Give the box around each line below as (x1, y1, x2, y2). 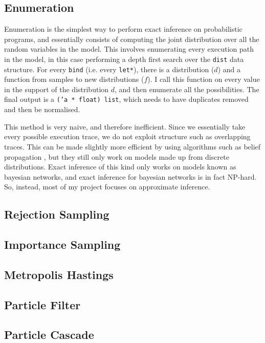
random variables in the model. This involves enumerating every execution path (4, 44, 254, 54)
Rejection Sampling (4, 206, 109, 222)
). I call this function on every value (147, 74, 260, 84)
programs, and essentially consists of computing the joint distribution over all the (4, 33, 259, 44)
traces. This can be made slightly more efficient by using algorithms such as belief (4, 141, 261, 152)
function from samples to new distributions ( (4, 74, 144, 84)
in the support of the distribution (4, 83, 109, 94)
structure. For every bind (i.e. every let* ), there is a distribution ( (4, 63, 214, 74)
